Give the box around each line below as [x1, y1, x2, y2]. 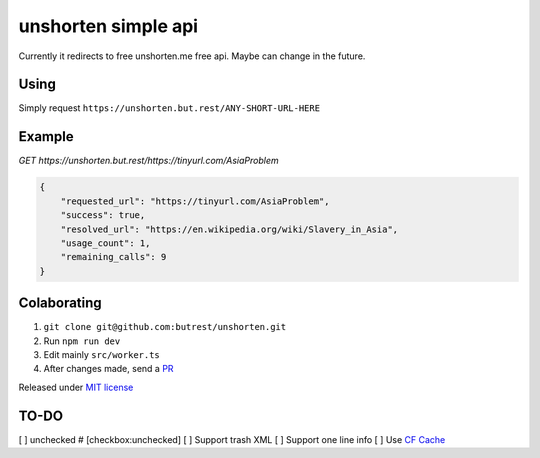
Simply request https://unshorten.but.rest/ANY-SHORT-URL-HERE [18, 102, 320, 114]
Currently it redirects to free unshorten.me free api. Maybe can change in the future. [18, 50, 366, 62]
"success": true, [60, 210, 146, 221]
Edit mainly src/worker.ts [43, 348, 160, 360]
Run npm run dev [43, 335, 121, 347]
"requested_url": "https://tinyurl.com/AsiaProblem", [60, 195, 330, 207]
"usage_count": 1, [60, 237, 151, 249]
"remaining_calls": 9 [60, 251, 167, 263]
